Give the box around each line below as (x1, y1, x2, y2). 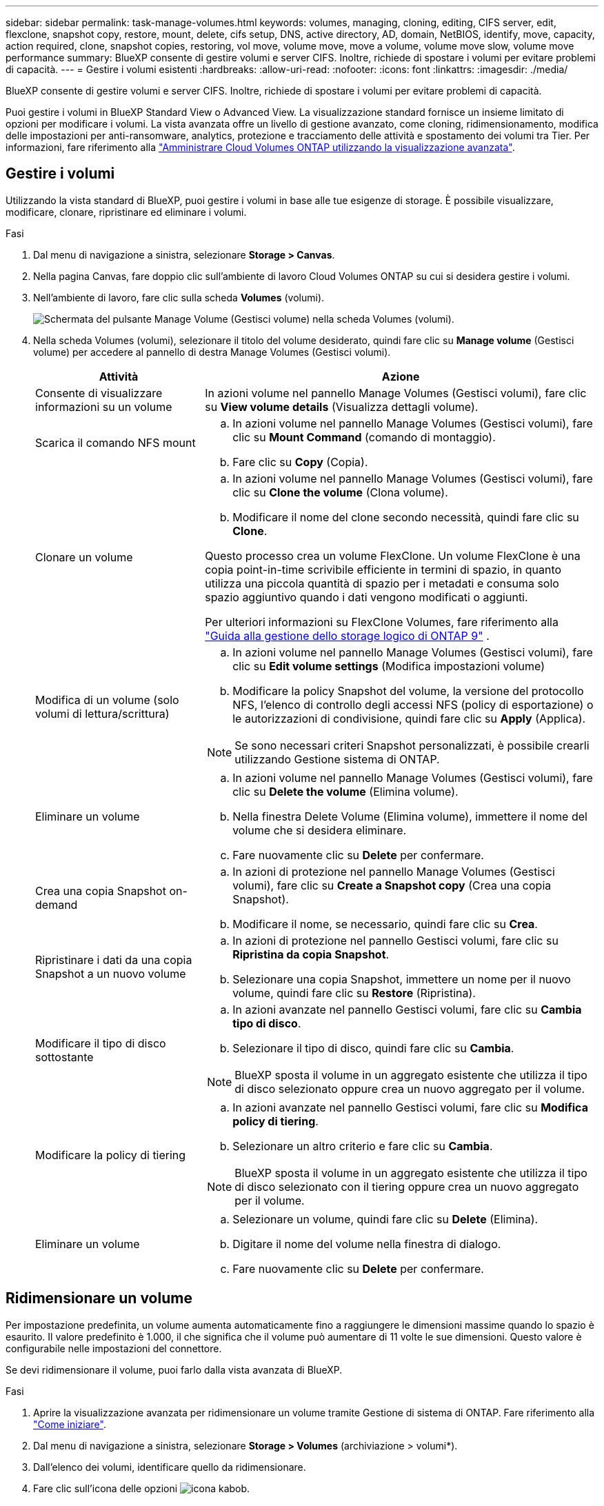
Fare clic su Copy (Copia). (232, 454, 368, 469)
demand (35, 897, 78, 912)
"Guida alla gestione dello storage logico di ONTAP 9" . (205, 628, 490, 643)
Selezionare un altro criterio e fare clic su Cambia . (232, 1138, 493, 1153)
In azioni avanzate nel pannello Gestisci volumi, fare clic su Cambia (232, 1002, 582, 1016)
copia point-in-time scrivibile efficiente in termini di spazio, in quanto (205, 562, 562, 576)
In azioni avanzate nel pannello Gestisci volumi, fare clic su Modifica (232, 1100, 588, 1114)
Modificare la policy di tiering (35, 1147, 186, 1162)
